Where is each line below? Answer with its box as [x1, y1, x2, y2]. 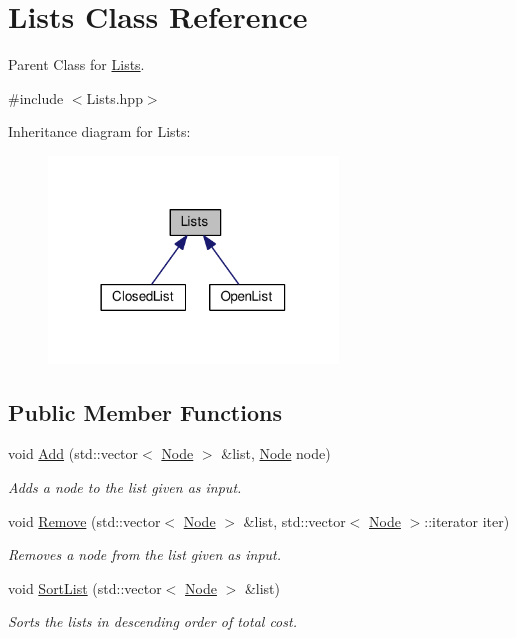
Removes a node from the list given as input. [8, 544, 282, 565]
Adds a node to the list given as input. [8, 476, 242, 497]
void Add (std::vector [8, 443, 139, 464]
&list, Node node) [221, 443, 331, 464]
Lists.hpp [86, 87, 143, 108]
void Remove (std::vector [8, 510, 161, 531]
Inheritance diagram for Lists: [8, 121, 191, 142]
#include [8, 87, 64, 108]
